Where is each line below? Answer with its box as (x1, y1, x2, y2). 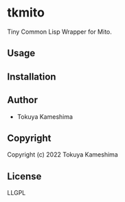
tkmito (7, 5, 45, 21)
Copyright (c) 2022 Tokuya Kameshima (7, 150, 118, 159)
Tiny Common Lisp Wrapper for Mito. (7, 27, 112, 36)
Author (7, 94, 38, 106)
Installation (7, 71, 56, 82)
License (7, 170, 42, 182)
